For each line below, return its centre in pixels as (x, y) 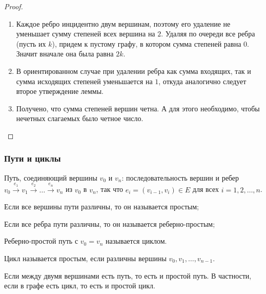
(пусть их (31, 43)
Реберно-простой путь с (41, 241)
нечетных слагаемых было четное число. (80, 118)
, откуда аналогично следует (202, 81)
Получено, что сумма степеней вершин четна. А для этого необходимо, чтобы (138, 108)
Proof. (14, 6)
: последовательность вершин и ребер (180, 177)
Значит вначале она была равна (65, 54)
